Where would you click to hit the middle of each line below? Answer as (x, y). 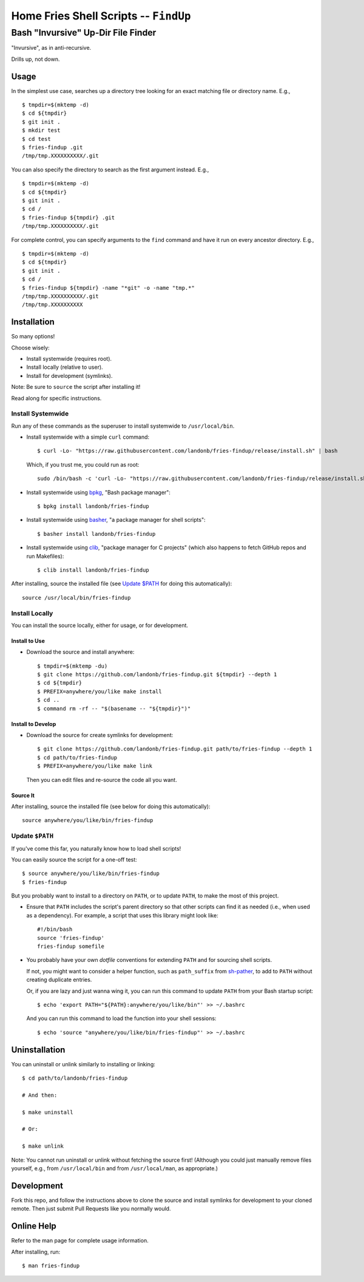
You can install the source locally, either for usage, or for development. (99, 625)
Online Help (34, 1226)
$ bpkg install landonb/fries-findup (93, 506)
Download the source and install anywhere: (80, 652)
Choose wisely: (30, 348)
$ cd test (36, 139)
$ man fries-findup (51, 1266)
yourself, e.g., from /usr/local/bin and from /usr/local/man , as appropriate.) (115, 1168)
